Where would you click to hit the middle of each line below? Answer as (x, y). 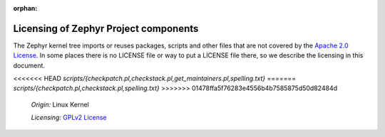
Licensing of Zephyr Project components (106, 28)
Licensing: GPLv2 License (69, 118)
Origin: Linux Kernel (60, 104)
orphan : (25, 8)
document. (29, 65)
